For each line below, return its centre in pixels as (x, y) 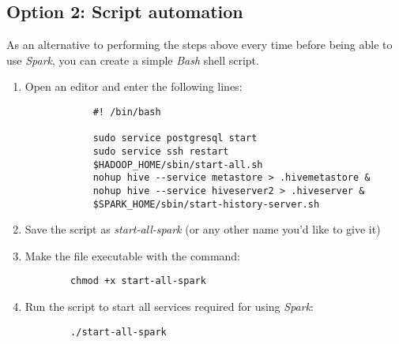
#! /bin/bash (127, 112)
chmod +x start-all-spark (138, 281)
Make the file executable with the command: (132, 255)
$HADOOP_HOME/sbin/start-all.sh (178, 165)
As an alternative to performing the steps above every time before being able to (199, 45)
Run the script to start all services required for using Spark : (169, 307)
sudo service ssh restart (161, 151)
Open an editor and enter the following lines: (134, 86)
